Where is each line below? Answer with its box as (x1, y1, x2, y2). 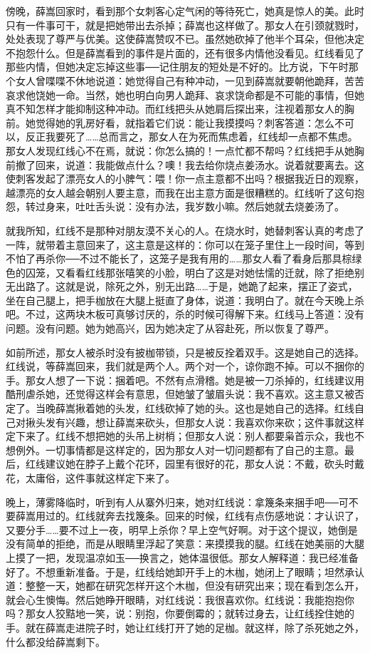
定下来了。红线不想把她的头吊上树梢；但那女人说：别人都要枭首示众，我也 (6, 428, 354, 443)
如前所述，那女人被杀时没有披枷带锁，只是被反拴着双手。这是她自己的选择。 (6, 344, 364, 359)
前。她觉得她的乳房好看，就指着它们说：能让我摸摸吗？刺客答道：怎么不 (6, 115, 344, 130)
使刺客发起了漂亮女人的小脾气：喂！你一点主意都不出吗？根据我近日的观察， (6, 171, 364, 186)
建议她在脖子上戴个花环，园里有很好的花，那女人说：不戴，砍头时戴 (45, 456, 364, 471)
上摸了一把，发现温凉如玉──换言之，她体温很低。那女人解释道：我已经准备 (6, 550, 359, 565)
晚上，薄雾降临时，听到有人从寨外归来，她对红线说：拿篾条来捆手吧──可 (6, 494, 349, 509)
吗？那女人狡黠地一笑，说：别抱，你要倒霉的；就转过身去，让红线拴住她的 (6, 606, 354, 621)
